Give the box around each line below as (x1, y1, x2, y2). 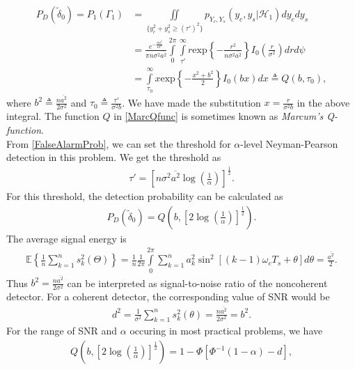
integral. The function (6, 109, 100, 123)
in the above (297, 95, 350, 109)
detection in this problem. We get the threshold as (6, 150, 221, 164)
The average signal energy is (6, 231, 127, 245)
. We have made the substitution (122, 95, 261, 109)
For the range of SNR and (6, 323, 118, 338)
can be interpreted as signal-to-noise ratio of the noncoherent (67, 275, 328, 290)
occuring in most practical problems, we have (129, 323, 323, 338)
